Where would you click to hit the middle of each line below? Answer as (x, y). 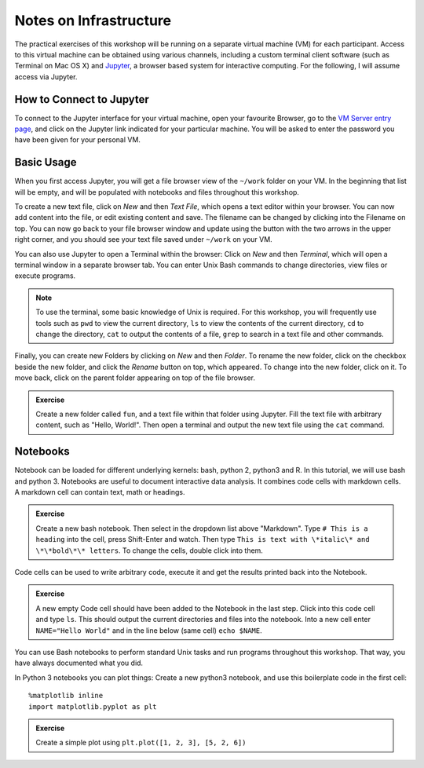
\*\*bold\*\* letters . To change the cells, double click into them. (149, 550)
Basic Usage (46, 162)
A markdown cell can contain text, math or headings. (100, 492)
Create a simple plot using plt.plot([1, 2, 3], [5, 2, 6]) (141, 743)
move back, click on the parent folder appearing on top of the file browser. (135, 378)
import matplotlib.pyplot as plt (93, 706)
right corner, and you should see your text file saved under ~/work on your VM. (143, 240)
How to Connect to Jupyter (82, 99)
